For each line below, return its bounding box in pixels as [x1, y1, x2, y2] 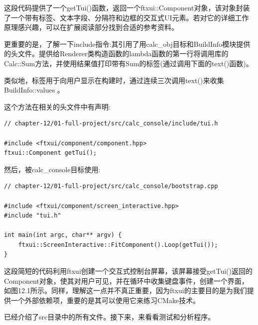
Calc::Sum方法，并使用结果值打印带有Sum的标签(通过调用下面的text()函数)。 [4, 58, 253, 68]
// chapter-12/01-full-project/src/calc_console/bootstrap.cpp [4, 183, 218, 190]
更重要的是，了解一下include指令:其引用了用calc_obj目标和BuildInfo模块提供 [4, 38, 251, 49]
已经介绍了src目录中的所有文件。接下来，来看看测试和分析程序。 [4, 312, 215, 322]
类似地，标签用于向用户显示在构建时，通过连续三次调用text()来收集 [4, 75, 224, 85]
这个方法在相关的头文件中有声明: [4, 101, 111, 111]
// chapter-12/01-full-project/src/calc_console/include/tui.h [4, 120, 218, 127]
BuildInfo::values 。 [4, 85, 64, 95]
